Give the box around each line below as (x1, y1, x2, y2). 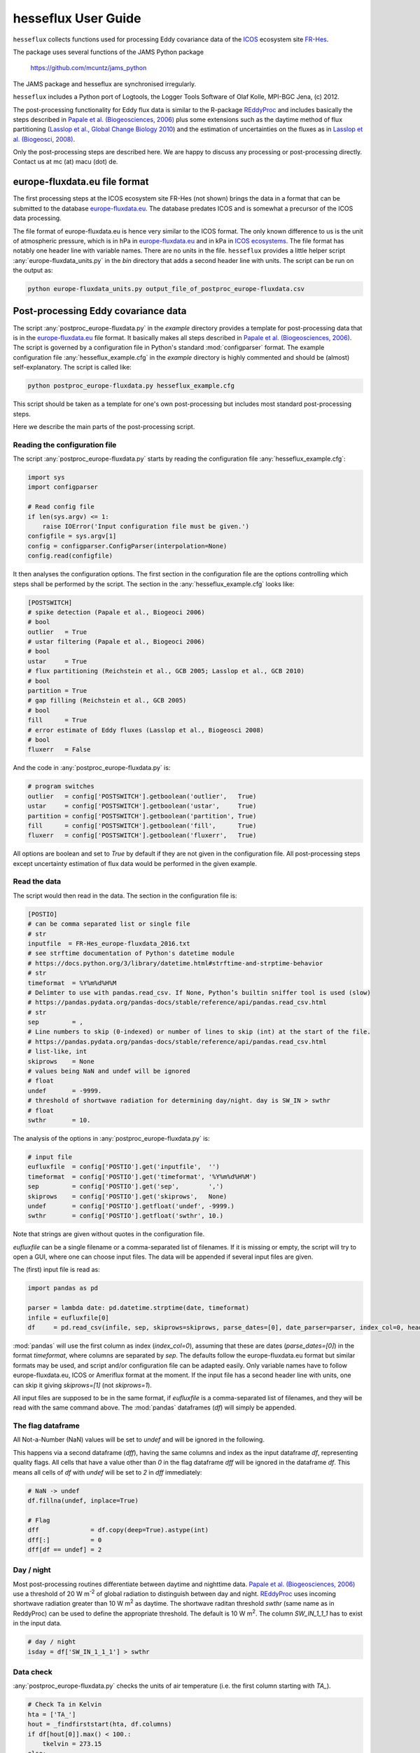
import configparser (27, 483, 98, 491)
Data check (13, 1667, 52, 1677)
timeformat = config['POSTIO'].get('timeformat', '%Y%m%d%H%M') (27, 1172, 257, 1181)
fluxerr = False (27, 745, 91, 754)
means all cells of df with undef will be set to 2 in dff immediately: (13, 1468, 202, 1476)
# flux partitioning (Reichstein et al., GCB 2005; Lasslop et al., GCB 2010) (27, 667, 304, 675)
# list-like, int (27, 1048, 87, 1055)
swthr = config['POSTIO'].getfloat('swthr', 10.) (27, 1212, 224, 1220)
